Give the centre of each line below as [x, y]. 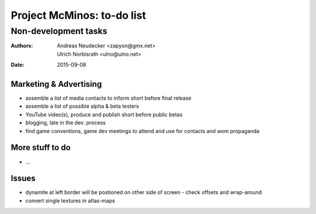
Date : [18, 65]
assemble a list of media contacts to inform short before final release [108, 98]
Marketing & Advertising [56, 84]
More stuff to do [41, 147]
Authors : [22, 46]
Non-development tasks [59, 31]
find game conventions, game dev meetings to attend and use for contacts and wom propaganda [142, 131]
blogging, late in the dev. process [66, 123]
